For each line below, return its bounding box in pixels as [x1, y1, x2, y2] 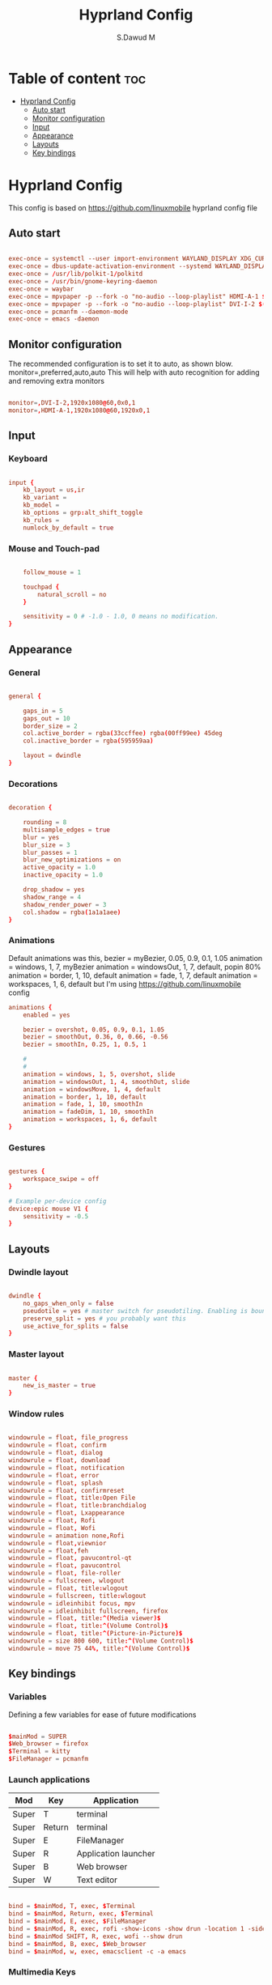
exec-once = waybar [8, 285, 74, 293]
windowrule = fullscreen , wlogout [8, 1577, 125, 1585]
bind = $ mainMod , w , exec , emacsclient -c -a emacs [8, 1947, 187, 1956]
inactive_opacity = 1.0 [23, 871, 104, 879]
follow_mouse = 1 [23, 568, 82, 576]
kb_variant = [23, 494, 67, 502]
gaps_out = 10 [23, 714, 70, 722]
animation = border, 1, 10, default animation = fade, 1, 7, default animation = [8, 970, 258, 980]
